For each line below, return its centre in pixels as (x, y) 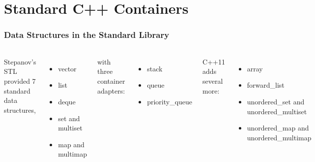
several (213, 81)
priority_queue (170, 101)
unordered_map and (278, 128)
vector (67, 68)
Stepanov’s (20, 61)
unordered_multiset (277, 111)
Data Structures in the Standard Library (87, 35)
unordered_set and (276, 101)
